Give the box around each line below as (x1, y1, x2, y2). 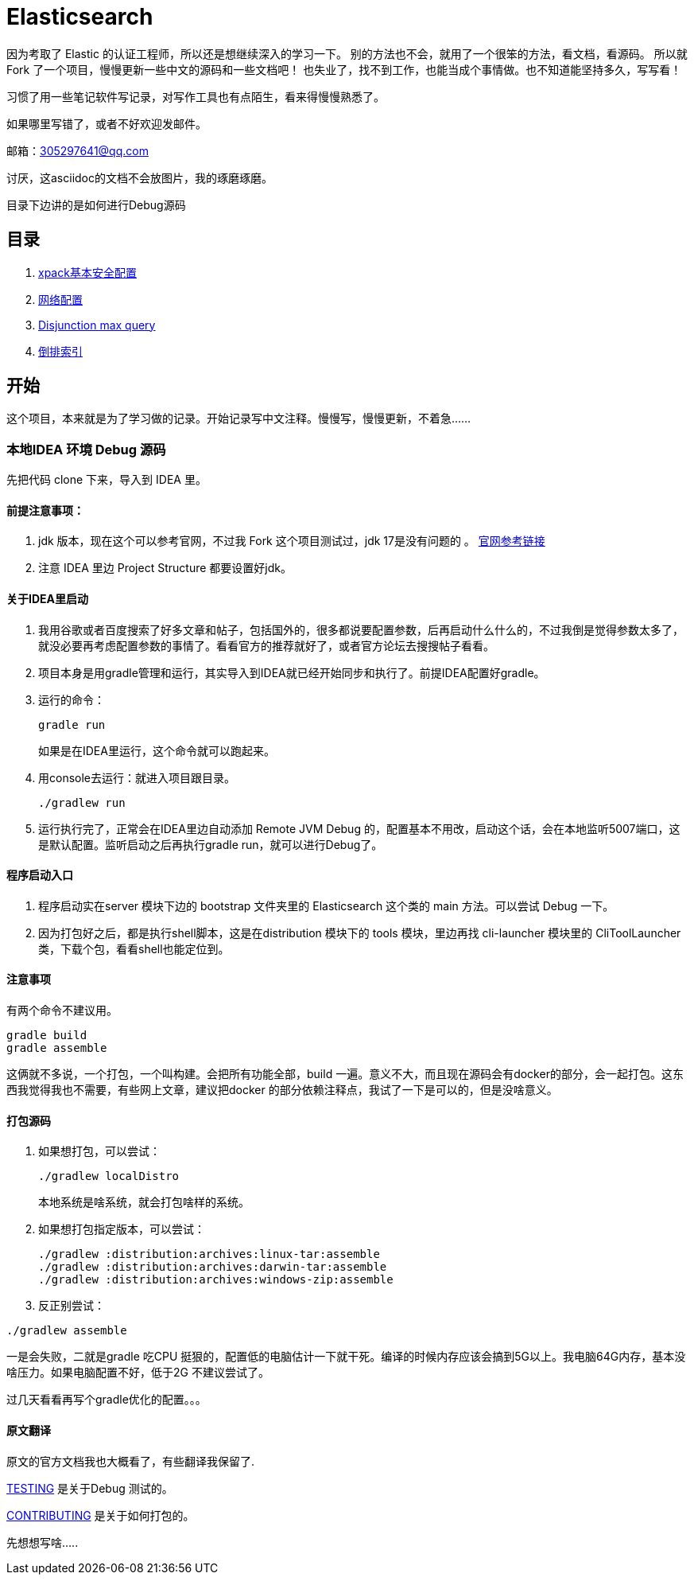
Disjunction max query (38, 317, 156, 332)
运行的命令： (38, 692, 105, 707)
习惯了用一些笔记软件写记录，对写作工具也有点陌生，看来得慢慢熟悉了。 (6, 89, 385, 103)
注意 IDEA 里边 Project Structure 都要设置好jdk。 (38, 561, 292, 575)
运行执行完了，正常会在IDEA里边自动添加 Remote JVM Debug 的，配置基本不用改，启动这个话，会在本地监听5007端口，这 (38, 821, 680, 835)
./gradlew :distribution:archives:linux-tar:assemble (38, 1248, 380, 1261)
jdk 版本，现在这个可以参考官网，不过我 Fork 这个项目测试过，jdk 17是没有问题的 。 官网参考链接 (38, 534, 545, 548)
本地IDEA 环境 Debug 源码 (6, 441, 166, 458)
